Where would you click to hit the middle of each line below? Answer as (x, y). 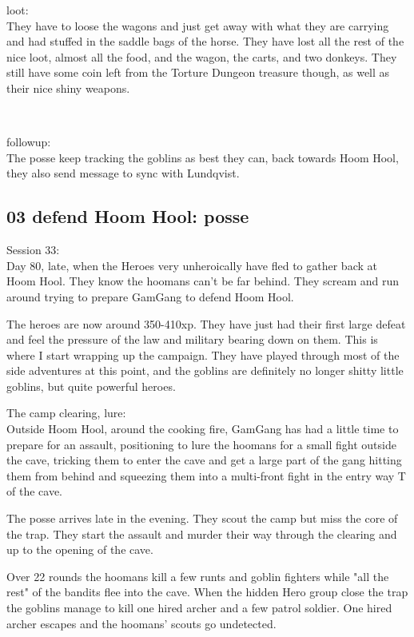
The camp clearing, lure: (66, 413)
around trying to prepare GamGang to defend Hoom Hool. (150, 296)
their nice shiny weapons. (68, 88)
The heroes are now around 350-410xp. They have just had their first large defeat (206, 323)
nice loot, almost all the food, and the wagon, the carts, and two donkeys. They (202, 56)
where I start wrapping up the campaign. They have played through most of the (203, 354)
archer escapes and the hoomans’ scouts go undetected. (141, 623)
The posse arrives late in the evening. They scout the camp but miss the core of (202, 518)
